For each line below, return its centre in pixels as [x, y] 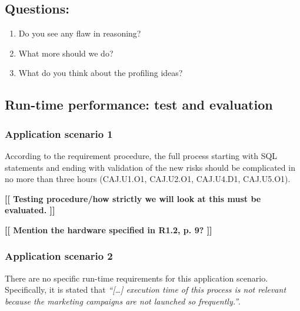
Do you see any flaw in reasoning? [80, 33]
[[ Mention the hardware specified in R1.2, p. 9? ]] [109, 229]
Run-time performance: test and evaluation [139, 105]
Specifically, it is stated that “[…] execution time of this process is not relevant [146, 290]
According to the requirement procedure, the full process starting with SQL [141, 155]
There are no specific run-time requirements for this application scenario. [136, 278]
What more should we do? [66, 53]
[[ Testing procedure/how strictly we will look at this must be [133, 198]
